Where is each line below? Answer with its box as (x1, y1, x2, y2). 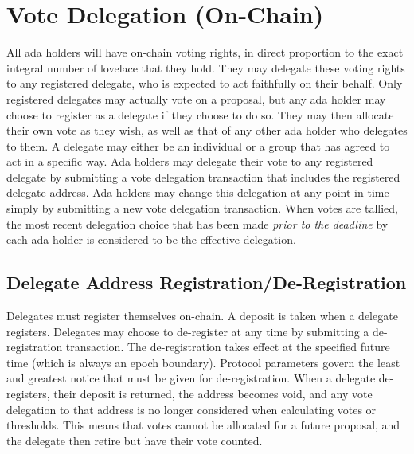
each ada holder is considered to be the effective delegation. (6, 231, 296, 248)
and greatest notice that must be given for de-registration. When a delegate (6, 370, 376, 386)
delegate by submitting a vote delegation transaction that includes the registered (6, 168, 400, 185)
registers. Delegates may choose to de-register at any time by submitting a (6, 323, 369, 339)
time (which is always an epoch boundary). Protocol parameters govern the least (6, 354, 400, 370)
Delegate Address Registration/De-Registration (6, 270, 407, 295)
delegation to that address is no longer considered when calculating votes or (6, 401, 377, 417)
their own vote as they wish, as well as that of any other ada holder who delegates (6, 122, 408, 139)
